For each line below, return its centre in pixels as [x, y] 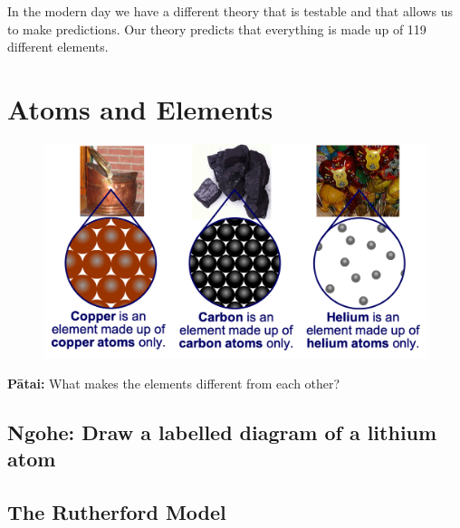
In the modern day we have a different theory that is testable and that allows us [230, 11]
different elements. [58, 47]
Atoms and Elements [140, 108]
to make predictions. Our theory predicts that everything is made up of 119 [217, 29]
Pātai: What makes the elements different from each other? [174, 383]
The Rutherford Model [117, 512]
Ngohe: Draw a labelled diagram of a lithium [222, 432]
